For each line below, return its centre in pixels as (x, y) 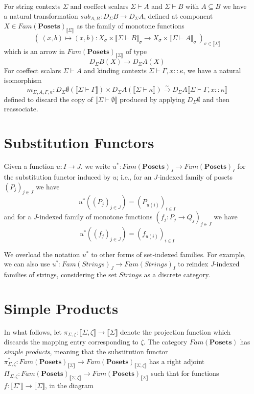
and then (216, 99)
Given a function (29, 166)
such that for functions (185, 373)
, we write (96, 166)
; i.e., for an (134, 176)
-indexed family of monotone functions (95, 217)
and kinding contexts (115, 70)
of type (136, 51)
